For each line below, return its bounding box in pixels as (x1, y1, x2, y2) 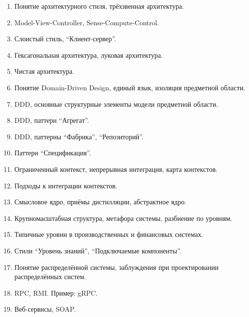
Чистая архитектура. (14, 66, 74, 76)
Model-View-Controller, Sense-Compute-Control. (14, 17, 159, 27)
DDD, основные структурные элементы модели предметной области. (14, 99, 218, 109)
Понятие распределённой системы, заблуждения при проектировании (14, 262, 219, 272)
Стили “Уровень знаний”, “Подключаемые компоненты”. (14, 245, 182, 255)
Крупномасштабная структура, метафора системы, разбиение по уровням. (14, 213, 232, 223)
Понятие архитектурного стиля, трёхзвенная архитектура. (14, 1, 184, 11)
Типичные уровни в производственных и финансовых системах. (14, 229, 203, 239)
